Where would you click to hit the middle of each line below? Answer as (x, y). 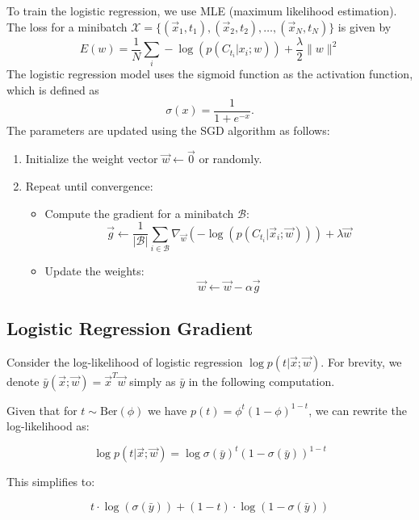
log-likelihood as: (48, 426)
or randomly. (230, 159)
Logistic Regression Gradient (130, 328)
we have (168, 410)
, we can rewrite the (358, 410)
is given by (365, 26)
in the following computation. (262, 381)
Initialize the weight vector (92, 159)
